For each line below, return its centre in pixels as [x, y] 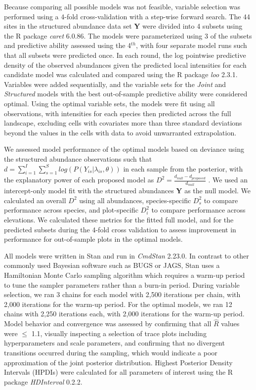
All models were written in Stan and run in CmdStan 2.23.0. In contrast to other [127, 255]
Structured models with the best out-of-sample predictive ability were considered [126, 94]
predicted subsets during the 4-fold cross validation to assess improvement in [120, 229]
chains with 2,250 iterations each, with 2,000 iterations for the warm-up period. [124, 314]
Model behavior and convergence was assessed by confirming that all [108, 324]
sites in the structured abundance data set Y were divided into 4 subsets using [123, 26]
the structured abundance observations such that [78, 158]
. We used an [228, 180]
